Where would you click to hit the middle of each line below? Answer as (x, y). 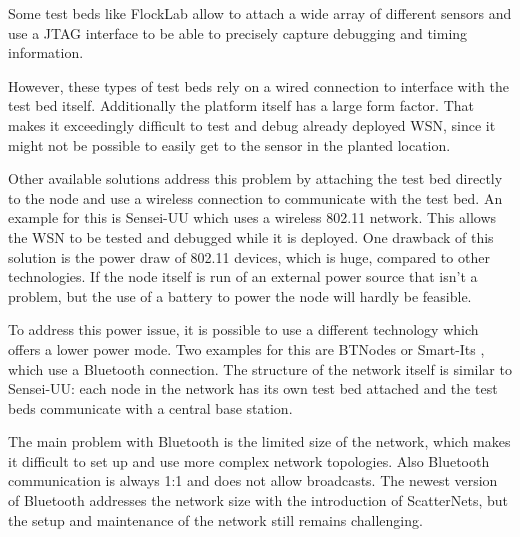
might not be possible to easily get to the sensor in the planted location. (229, 144)
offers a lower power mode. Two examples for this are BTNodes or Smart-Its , (246, 348)
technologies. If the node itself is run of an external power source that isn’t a (243, 276)
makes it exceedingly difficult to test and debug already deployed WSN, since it (252, 124)
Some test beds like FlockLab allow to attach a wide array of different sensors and (260, 13)
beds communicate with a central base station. (150, 407)
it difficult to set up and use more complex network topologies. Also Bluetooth (249, 460)
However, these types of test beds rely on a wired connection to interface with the (258, 85)
